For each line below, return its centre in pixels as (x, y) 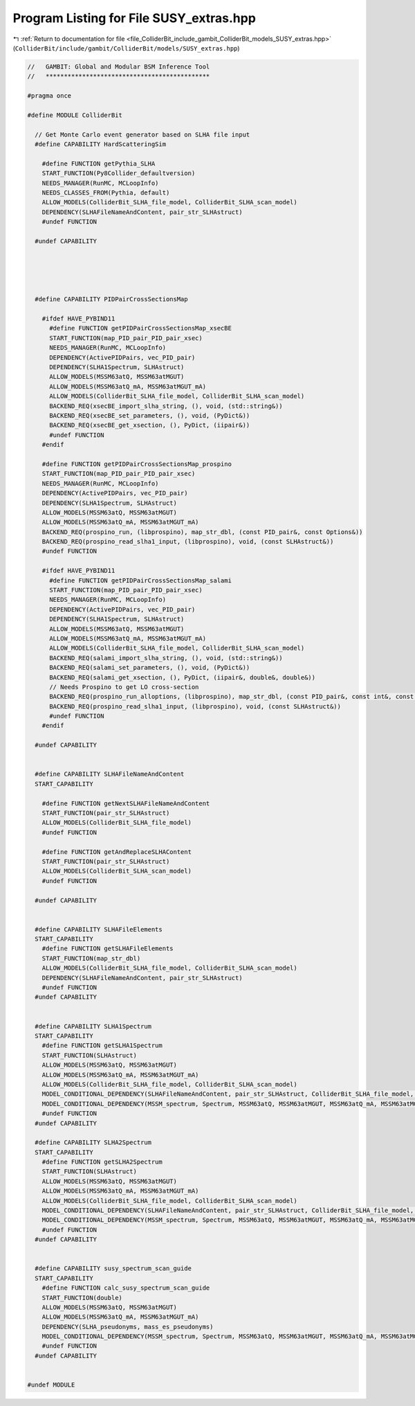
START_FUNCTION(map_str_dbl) (91, 958)
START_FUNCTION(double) (82, 1298)
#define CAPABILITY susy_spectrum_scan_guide (113, 1269)
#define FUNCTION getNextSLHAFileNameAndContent (126, 803)
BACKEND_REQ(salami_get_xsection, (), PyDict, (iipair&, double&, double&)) (183, 677)
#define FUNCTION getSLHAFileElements (108, 949)
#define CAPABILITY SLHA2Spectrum (93, 1142)
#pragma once (49, 96)
